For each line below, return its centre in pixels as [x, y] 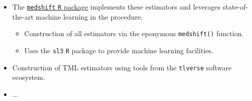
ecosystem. [29, 77]
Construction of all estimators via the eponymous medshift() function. [134, 33]
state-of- [235, 7]
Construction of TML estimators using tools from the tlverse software [122, 67]
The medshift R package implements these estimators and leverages [116, 7]
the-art [23, 16]
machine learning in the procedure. [89, 16]
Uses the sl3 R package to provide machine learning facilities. [119, 50]
